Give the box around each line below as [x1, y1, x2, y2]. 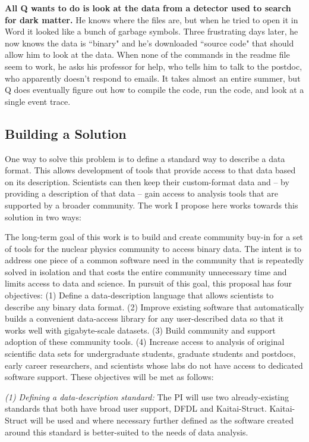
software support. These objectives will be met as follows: [5, 371, 214, 383]
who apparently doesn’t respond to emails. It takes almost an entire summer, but [5, 71, 301, 84]
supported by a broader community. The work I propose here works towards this [5, 198, 298, 211]
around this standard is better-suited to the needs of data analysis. [5, 425, 248, 438]
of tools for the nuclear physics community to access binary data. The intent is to [5, 242, 302, 254]
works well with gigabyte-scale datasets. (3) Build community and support [5, 323, 276, 336]
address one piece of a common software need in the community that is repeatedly [5, 254, 304, 266]
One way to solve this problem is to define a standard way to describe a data [5, 152, 285, 164]
